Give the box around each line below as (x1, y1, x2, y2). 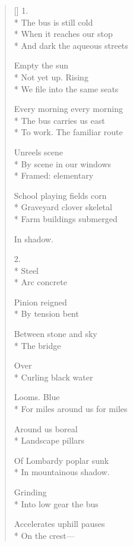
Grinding (14, 486, 47, 498)
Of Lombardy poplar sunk (14, 454, 109, 466)
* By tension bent (14, 307, 79, 320)
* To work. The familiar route (14, 126, 123, 138)
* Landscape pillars (14, 434, 85, 447)
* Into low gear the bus (14, 497, 99, 510)
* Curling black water (14, 370, 93, 383)
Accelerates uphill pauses (14, 517, 105, 530)
